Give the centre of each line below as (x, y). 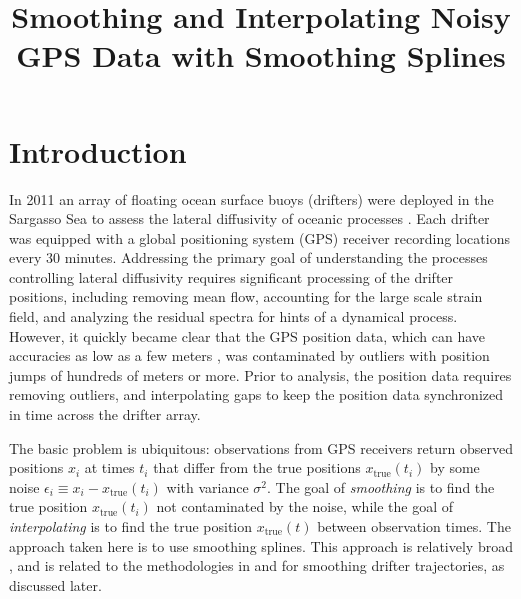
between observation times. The (414, 526)
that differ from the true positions (257, 467)
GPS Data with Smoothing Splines (261, 55)
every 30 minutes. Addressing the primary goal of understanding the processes (248, 257)
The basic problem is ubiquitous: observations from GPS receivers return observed (261, 447)
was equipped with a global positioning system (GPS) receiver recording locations (259, 237)
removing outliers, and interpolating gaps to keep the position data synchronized (256, 394)
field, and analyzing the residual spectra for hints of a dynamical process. (233, 316)
